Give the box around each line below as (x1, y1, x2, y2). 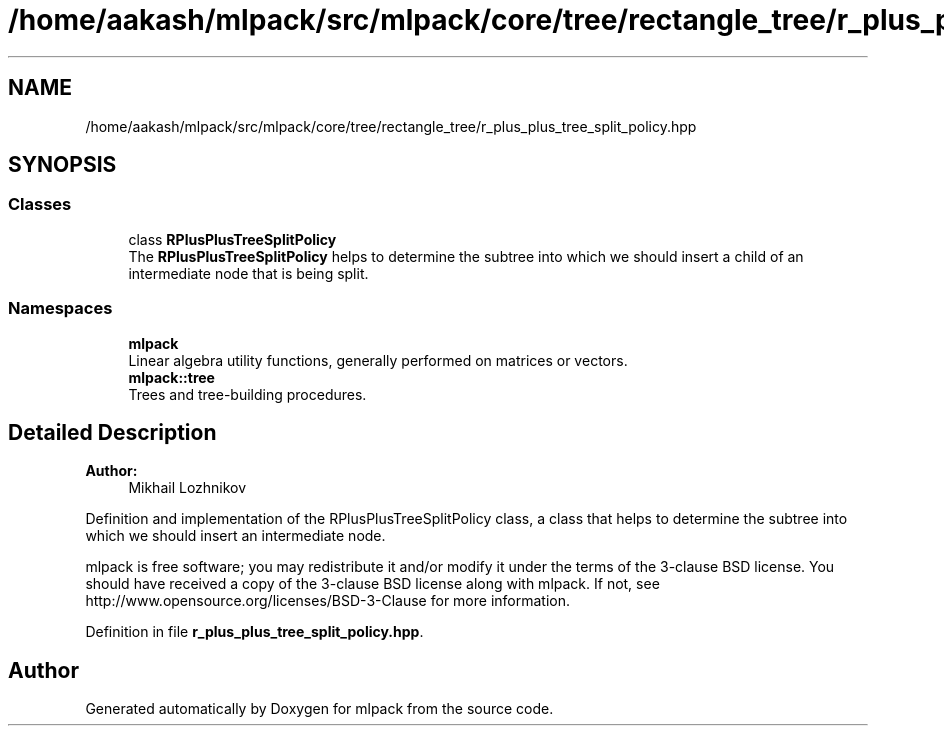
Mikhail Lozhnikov (128, 479, 247, 497)
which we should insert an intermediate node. (85, 527, 386, 545)
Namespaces (8, 298, 113, 319)
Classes (8, 194, 72, 215)
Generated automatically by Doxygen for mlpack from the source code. (85, 700, 554, 718)
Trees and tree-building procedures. (128, 385, 367, 403)
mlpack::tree (128, 368, 215, 386)
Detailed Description (8, 419, 217, 445)
